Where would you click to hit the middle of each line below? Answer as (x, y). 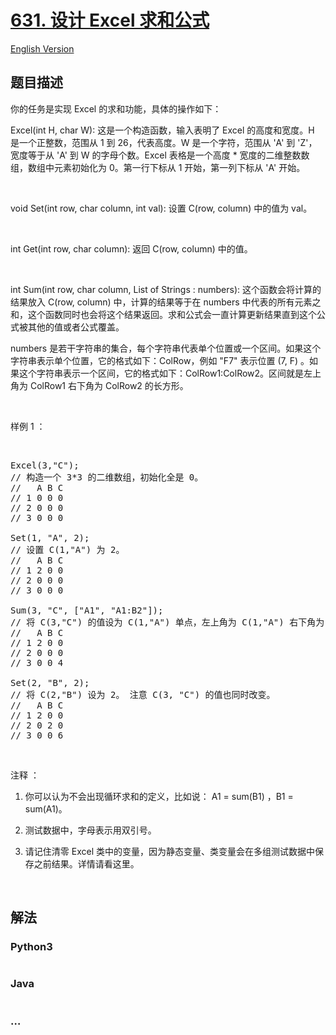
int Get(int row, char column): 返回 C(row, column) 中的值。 (131, 248)
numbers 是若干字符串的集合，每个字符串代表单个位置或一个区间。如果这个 (166, 348)
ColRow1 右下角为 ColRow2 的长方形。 (109, 385)
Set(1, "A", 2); (50, 537)
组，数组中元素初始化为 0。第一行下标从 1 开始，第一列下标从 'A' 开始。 (158, 167)
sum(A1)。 (46, 808)
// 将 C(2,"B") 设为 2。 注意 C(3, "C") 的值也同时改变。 (143, 694)
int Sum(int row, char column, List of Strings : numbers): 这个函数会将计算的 (166, 289)
